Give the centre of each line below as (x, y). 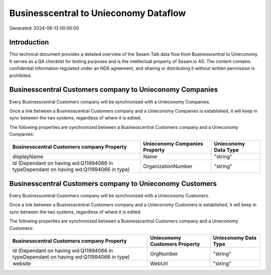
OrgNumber (164, 253)
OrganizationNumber (168, 167)
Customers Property (175, 244)
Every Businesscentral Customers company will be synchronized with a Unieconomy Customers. (109, 195)
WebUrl (159, 263)
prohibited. (21, 75)
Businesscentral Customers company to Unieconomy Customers (113, 183)
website (22, 263)
